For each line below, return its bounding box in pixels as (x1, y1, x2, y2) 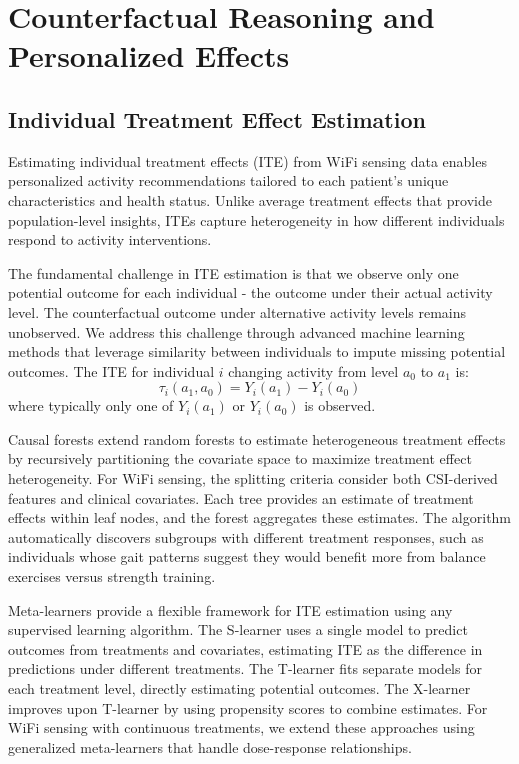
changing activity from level (228, 360, 399, 381)
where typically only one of (8, 395, 174, 416)
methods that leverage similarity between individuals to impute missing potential (8, 341, 506, 362)
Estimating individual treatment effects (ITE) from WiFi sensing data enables (8, 150, 487, 171)
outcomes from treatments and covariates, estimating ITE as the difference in (8, 638, 483, 659)
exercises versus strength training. (8, 566, 216, 587)
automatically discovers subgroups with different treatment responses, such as (8, 526, 484, 547)
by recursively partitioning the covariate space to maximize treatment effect (8, 448, 472, 469)
